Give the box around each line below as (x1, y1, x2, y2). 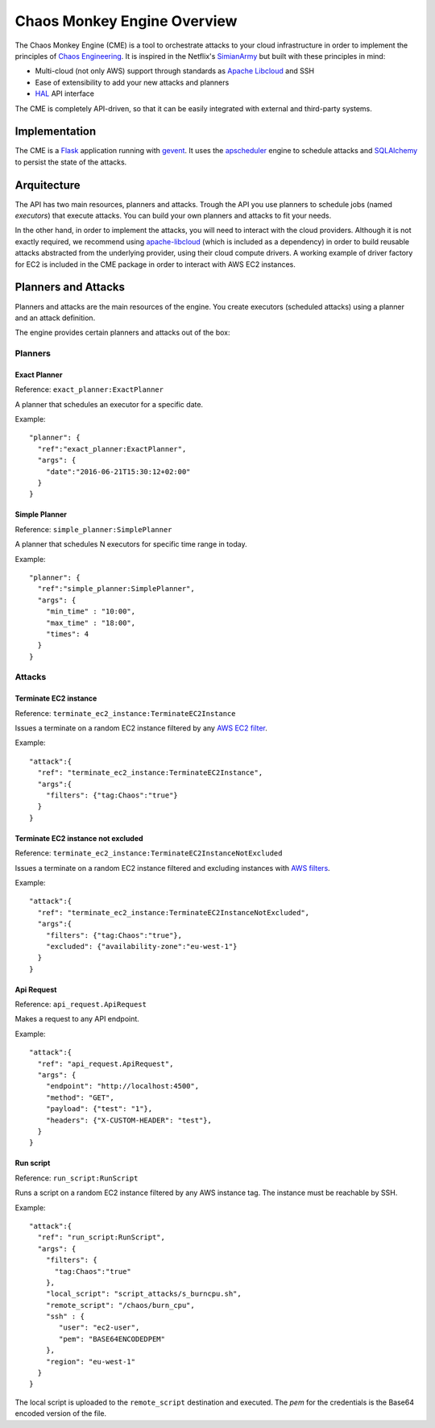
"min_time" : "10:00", (45, 607, 136, 616)
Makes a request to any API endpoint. (14, 1014, 140, 1024)
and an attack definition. (14, 313, 96, 323)
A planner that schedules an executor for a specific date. (14, 399, 204, 409)
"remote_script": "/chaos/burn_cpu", (45, 1301, 195, 1309)
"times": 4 (45, 629, 89, 639)
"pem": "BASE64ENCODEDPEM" (59, 1334, 165, 1343)
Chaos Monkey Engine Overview (14, 12, 238, 30)
